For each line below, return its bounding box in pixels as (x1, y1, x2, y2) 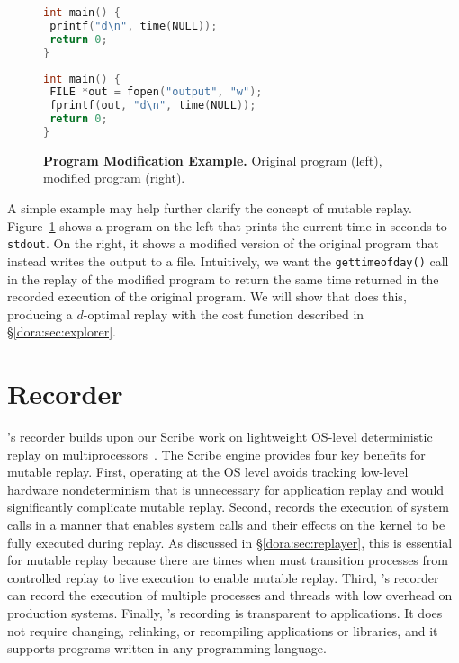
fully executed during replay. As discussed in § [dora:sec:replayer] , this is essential (7, 533, 453, 551)
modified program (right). (43, 168, 185, 187)
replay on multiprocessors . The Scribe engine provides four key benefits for (7, 444, 426, 463)
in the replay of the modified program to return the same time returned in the (7, 269, 439, 288)
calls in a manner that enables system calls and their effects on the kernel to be (7, 515, 445, 534)
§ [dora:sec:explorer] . (7, 322, 116, 341)
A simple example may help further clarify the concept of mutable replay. (7, 199, 412, 218)
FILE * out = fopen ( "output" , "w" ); (49, 85, 263, 99)
